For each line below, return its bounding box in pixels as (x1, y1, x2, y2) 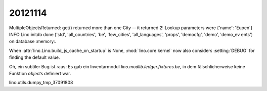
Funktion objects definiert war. (9, 70, 71, 76)
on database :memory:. (9, 39, 57, 45)
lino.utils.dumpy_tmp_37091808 (9, 80, 73, 86)
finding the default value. (9, 54, 60, 60)
